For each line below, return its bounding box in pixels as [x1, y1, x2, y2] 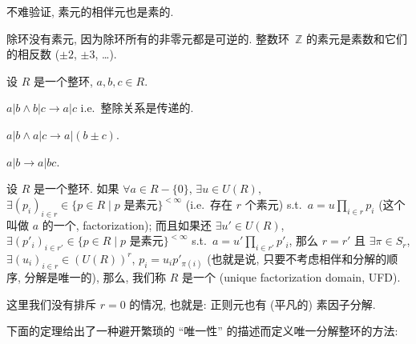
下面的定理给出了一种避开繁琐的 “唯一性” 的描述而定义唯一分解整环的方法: [6, 322, 398, 339]
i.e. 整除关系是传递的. [80, 99, 194, 116]
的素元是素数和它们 [306, 30, 408, 46]
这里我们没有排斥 [6, 295, 96, 312]
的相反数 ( [6, 46, 60, 62]
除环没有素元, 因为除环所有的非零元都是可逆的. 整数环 [6, 30, 290, 46]
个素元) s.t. [244, 195, 302, 212]
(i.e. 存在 [185, 195, 233, 212]
